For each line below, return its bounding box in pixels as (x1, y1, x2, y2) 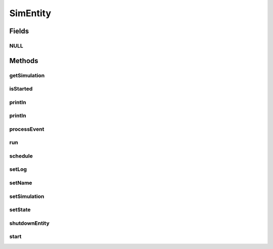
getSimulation (9, 72, 45, 79)
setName (9, 179, 32, 186)
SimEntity (9, 8, 52, 19)
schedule (9, 152, 33, 159)
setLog (9, 166, 27, 173)
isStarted (9, 85, 33, 92)
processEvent (9, 125, 44, 132)
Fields (9, 27, 29, 35)
